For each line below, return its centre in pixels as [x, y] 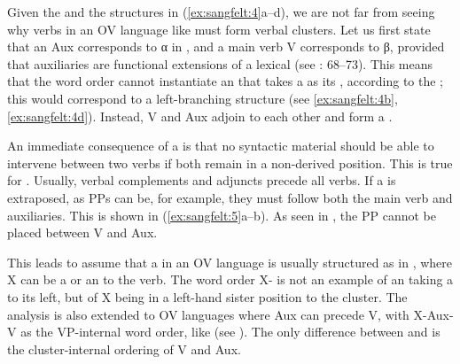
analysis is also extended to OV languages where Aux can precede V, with [208, 314]
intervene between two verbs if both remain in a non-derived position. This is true [230, 163]
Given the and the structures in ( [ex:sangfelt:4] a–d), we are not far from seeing [221, 12]
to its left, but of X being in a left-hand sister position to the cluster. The [207, 296]
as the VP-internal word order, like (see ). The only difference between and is [230, 332]
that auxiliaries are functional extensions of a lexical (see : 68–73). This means [220, 63]
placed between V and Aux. [82, 232]
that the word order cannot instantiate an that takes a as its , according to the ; [226, 81]
